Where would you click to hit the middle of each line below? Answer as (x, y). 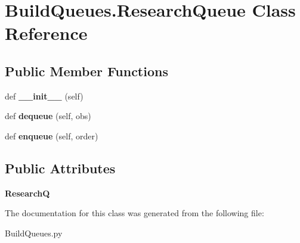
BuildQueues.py (34, 233)
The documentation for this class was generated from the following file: (134, 213)
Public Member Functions (86, 71)
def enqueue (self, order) (52, 135)
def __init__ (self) (44, 96)
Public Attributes (60, 168)
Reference (46, 33)
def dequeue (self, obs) (48, 116)
